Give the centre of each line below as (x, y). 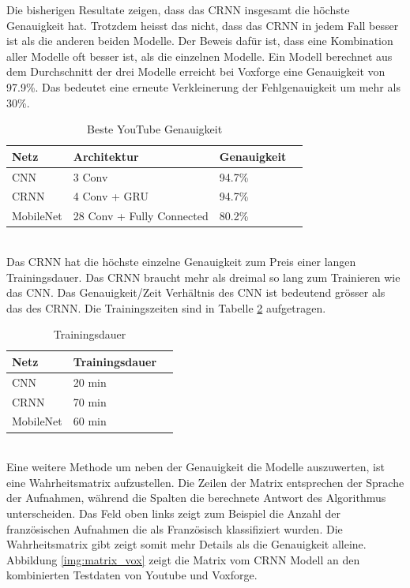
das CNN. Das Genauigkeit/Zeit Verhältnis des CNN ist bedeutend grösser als (196, 292)
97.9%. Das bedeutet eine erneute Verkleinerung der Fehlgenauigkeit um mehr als (203, 86)
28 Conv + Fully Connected (141, 216)
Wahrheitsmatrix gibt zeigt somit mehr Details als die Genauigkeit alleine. (186, 544)
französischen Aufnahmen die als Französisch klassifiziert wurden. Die (175, 528)
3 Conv (90, 176)
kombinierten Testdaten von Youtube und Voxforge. (132, 575)
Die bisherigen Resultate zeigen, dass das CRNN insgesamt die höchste (178, 9)
